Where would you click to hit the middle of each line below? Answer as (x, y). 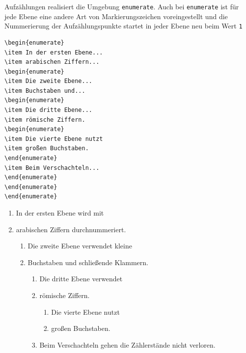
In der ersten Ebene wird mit (60, 213)
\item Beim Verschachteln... (52, 168)
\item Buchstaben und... (45, 91)
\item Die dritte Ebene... (48, 110)
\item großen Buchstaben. (47, 149)
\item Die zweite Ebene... (48, 81)
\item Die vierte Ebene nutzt (54, 139)
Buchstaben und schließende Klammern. (88, 262)
